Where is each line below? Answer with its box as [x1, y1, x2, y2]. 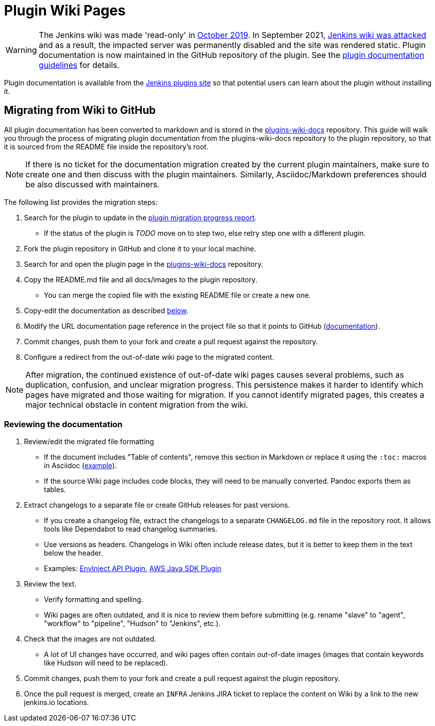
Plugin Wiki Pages [4, 2, 126, 19]
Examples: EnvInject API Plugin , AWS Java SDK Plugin [44, 564, 221, 573]
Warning [5, 44, 37, 55]
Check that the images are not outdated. [24, 635, 157, 644]
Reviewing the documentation [4, 419, 123, 429]
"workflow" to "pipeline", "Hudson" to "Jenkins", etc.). [44, 619, 220, 628]
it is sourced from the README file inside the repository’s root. [4, 142, 209, 151]
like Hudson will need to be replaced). [44, 659, 168, 668]
